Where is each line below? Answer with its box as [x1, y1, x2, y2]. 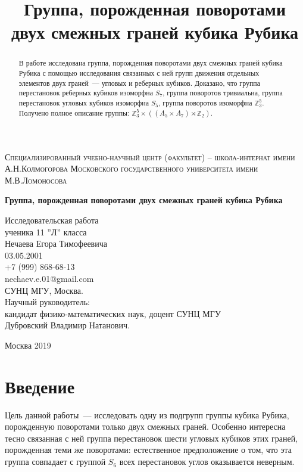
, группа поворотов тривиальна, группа [163, 88, 283, 98]
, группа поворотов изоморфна [158, 97, 252, 107]
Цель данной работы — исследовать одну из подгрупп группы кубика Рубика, [5, 408, 289, 421]
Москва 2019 [5, 339, 51, 351]
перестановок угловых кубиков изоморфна [18, 97, 149, 107]
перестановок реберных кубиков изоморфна [18, 88, 153, 98]
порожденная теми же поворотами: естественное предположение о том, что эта [5, 443, 292, 456]
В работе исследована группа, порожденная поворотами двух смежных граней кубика [18, 58, 283, 68]
